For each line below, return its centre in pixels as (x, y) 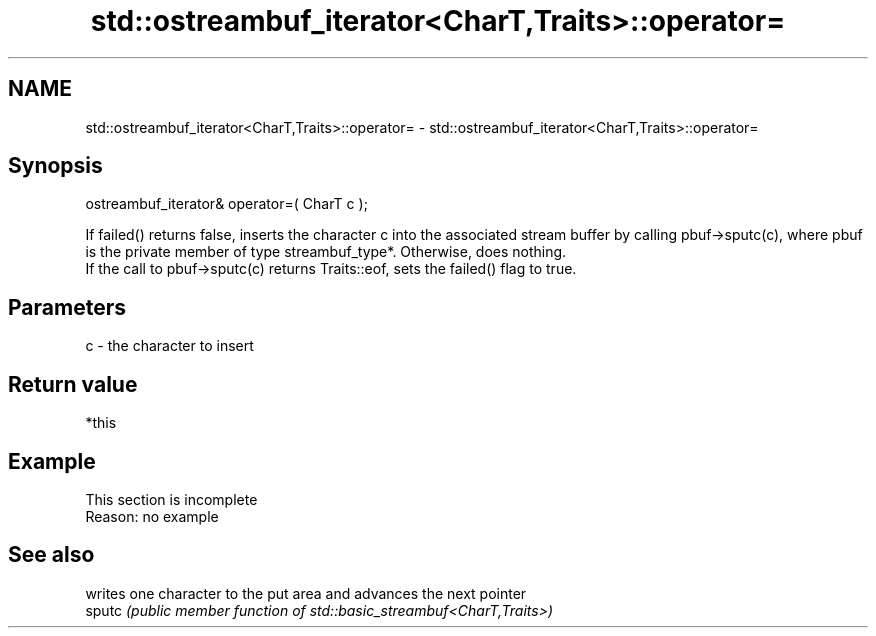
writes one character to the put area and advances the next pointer (306, 593)
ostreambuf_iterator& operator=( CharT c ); (226, 204)
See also (51, 555)
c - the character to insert (169, 346)
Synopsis (55, 166)
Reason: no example (152, 516)
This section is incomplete (171, 499)
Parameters (67, 307)
